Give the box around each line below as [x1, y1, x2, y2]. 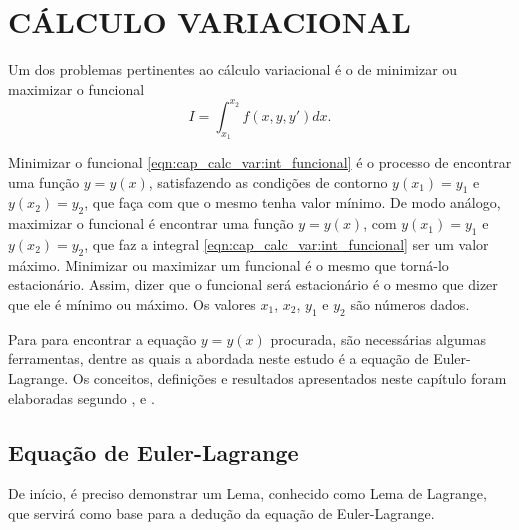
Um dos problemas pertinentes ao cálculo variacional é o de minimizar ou [8, 59, 458, 80]
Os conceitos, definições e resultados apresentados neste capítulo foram [72, 367, 507, 388]
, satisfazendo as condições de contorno [148, 171, 388, 192]
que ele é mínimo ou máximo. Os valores [8, 293, 256, 314]
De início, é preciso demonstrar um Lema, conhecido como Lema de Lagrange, [8, 483, 487, 504]
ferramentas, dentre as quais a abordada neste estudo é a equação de [8, 348, 429, 369]
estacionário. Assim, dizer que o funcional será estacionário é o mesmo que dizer [8, 274, 498, 295]
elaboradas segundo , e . [8, 387, 155, 408]
